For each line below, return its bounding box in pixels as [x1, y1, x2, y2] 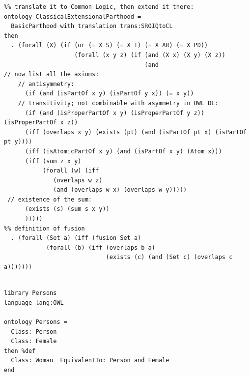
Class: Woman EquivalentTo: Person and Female [11, 357, 169, 364]
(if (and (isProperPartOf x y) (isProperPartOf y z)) [25, 109, 205, 116]
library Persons [4, 289, 57, 297]
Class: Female [11, 338, 57, 345]
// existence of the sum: [7, 196, 92, 203]
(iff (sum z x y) [25, 157, 82, 165]
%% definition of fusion [4, 225, 85, 232]
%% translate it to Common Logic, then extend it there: [4, 3, 194, 10]
